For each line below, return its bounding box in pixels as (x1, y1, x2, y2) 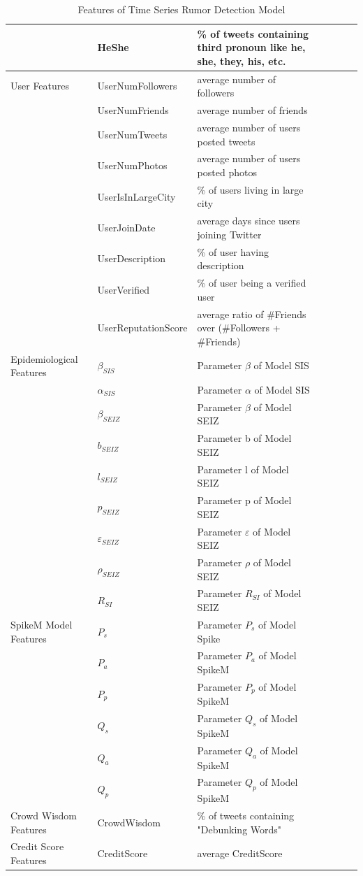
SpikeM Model (10, 617, 73, 631)
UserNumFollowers (97, 78, 177, 93)
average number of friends (197, 103, 308, 117)
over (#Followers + (197, 320, 281, 335)
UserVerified (97, 282, 149, 296)
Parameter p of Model (197, 493, 292, 508)
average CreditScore (197, 846, 283, 861)
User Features (10, 78, 70, 93)
